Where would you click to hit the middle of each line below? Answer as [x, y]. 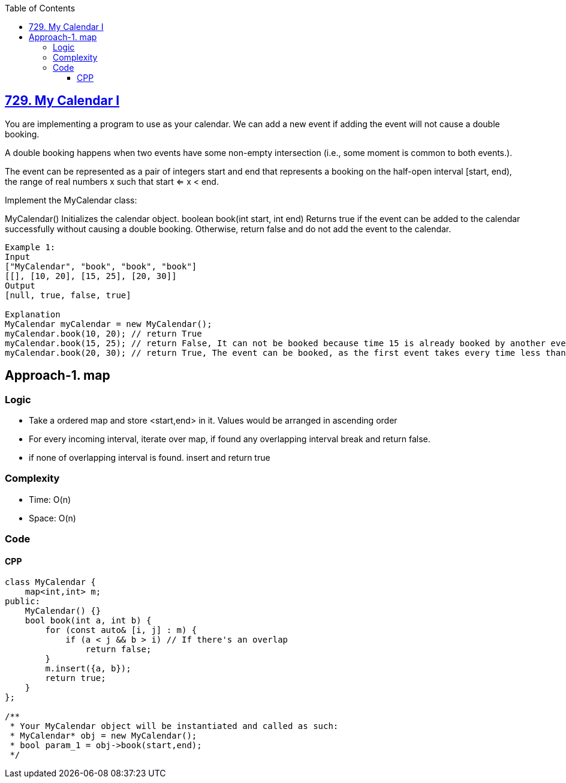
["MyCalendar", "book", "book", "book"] [101, 266]
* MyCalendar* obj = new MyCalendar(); [103, 736]
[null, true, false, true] [68, 295]
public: [23, 601]
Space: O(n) [52, 518]
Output [20, 285]
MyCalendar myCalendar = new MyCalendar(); [109, 324]
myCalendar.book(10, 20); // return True [103, 333]
